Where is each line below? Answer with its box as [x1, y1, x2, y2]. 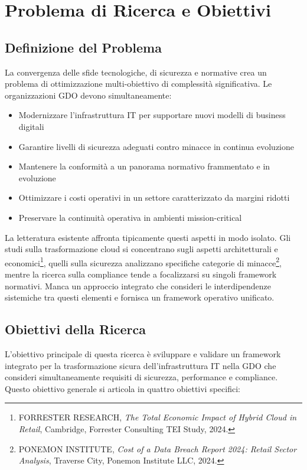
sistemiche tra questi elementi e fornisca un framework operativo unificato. [5, 291, 275, 303]
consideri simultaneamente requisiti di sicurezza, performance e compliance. [5, 371, 278, 383]
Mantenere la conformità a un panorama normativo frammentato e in [18, 160, 270, 172]
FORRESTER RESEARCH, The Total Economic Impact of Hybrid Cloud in [18, 411, 297, 423]
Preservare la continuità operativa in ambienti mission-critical [18, 211, 242, 223]
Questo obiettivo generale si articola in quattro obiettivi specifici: [5, 382, 240, 394]
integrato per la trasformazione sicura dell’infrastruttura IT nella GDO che [5, 359, 276, 371]
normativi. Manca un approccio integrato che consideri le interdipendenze [5, 279, 272, 292]
